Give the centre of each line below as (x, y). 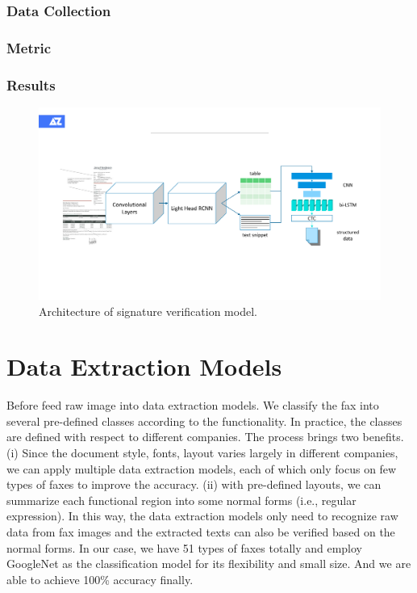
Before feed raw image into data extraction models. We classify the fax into (193, 405)
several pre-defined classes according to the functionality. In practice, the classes (204, 421)
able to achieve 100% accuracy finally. (100, 579)
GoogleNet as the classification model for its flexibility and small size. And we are (209, 564)
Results (31, 84)
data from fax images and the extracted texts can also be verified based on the (201, 532)
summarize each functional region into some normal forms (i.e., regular (181, 500)
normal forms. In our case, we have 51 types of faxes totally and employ (184, 547)
